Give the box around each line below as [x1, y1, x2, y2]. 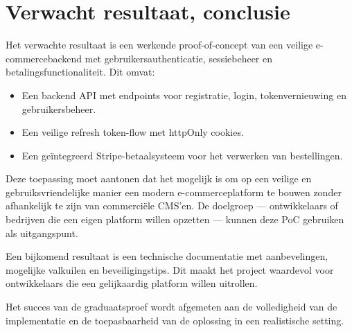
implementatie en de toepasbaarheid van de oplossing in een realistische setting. [6, 313, 344, 327]
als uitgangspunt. [6, 225, 78, 240]
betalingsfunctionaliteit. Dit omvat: [6, 64, 155, 79]
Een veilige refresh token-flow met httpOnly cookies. [21, 125, 244, 139]
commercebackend [6, 51, 82, 65]
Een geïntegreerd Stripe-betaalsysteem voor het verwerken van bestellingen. [21, 148, 343, 162]
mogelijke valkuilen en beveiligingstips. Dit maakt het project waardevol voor [6, 262, 334, 277]
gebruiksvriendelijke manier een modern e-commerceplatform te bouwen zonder [6, 184, 342, 199]
